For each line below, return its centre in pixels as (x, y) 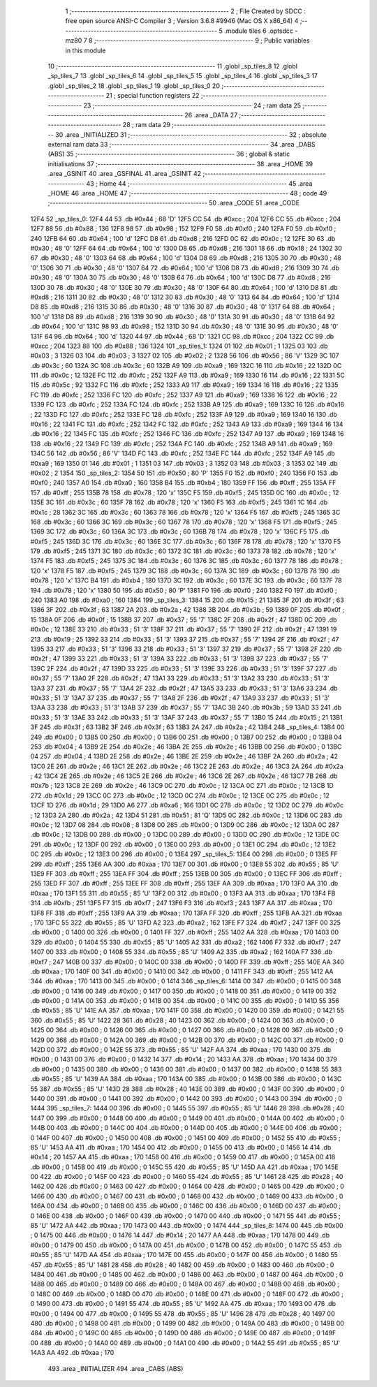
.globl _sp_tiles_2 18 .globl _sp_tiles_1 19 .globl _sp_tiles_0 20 (134, 86)
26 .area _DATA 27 (211, 115)
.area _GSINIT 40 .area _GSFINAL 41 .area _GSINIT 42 (125, 174)
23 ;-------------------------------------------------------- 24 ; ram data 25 (192, 105)
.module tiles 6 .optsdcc (258, 31)
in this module (86, 50)
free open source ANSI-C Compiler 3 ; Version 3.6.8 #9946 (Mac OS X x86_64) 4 (182, 21)
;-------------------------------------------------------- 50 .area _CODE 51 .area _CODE (174, 203)
